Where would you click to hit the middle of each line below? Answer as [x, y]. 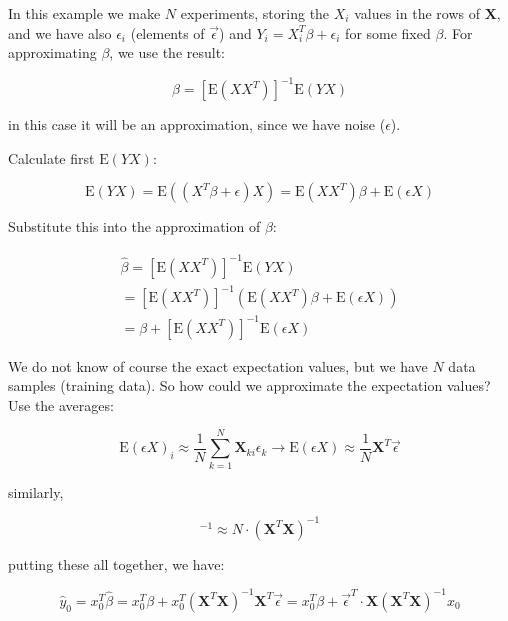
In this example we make [84, 13]
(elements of [167, 32]
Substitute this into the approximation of [134, 226]
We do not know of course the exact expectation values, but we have [218, 365]
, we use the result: [167, 52]
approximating [52, 52]
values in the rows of [417, 13]
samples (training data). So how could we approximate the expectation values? [249, 385]
